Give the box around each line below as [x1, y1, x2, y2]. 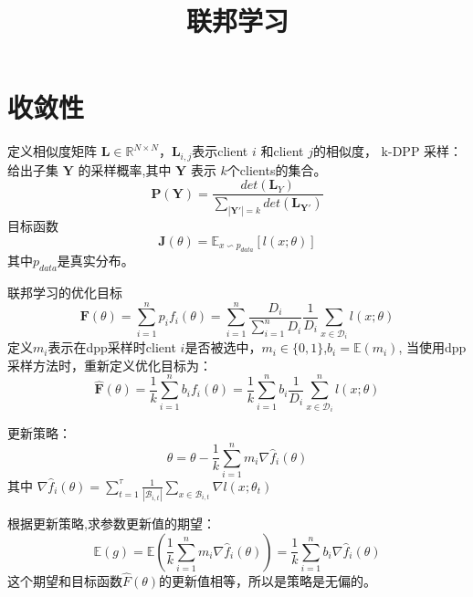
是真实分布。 [57, 251, 134, 270]
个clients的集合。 [226, 160, 327, 179]
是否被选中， [184, 338, 262, 357]
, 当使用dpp [398, 338, 467, 357]
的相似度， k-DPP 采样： [312, 141, 463, 161]
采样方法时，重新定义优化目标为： [7, 355, 212, 374]
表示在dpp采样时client [47, 338, 176, 357]
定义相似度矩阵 [7, 141, 97, 161]
